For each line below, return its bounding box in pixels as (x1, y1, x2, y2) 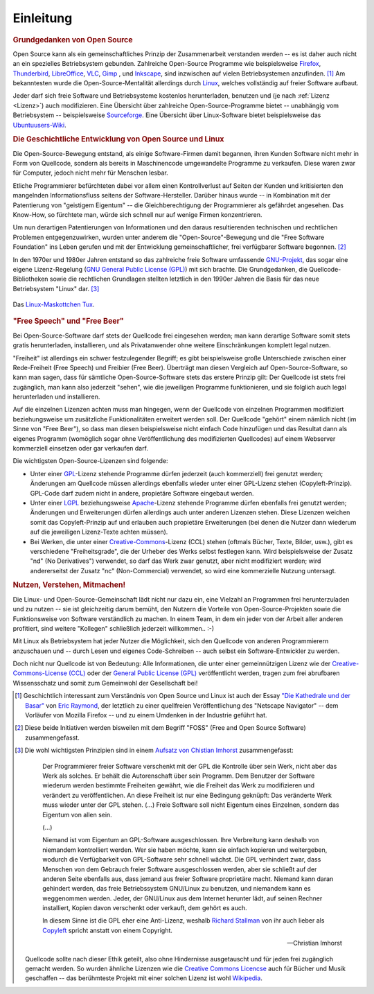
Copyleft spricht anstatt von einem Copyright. (42, 926, 173, 934)
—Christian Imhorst (287, 939, 342, 948)
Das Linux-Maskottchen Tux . (12, 300, 95, 308)
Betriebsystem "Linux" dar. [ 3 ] (12, 284, 100, 293)
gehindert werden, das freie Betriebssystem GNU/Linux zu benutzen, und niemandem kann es (42, 884, 311, 893)
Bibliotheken (12, 274, 48, 284)
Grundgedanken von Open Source (12, 35, 133, 44)
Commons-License (12, 669, 67, 677)
